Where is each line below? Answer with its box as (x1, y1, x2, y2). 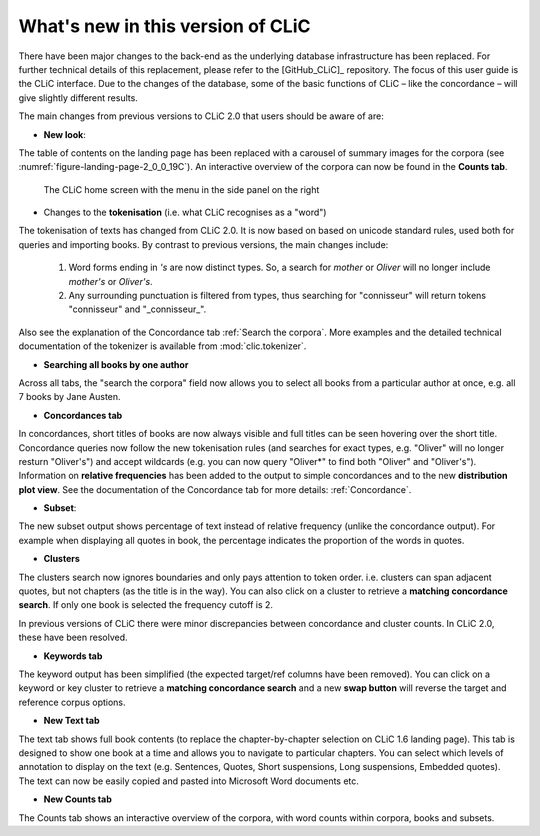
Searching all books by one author (43, 358, 189, 370)
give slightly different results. (18, 91, 139, 104)
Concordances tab (43, 409, 123, 421)
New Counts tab (43, 793, 112, 805)
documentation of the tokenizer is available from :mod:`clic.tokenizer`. (18, 340, 307, 352)
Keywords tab (43, 650, 103, 662)
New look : (43, 128, 87, 140)
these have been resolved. (18, 631, 129, 644)
